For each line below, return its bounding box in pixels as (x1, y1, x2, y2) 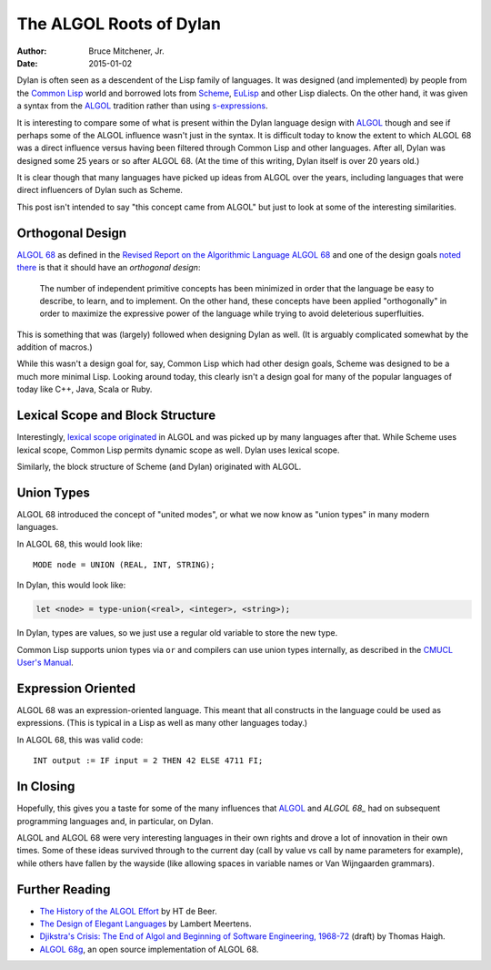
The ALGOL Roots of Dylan (16, 14, 222, 34)
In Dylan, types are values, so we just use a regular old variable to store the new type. (16, 628, 338, 638)
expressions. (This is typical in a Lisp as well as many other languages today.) (16, 718, 308, 729)
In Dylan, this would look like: (16, 579, 126, 591)
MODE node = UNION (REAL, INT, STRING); (33, 560, 215, 570)
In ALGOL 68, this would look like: (16, 538, 143, 549)
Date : (16, 57, 38, 68)
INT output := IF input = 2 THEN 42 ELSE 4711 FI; (33, 756, 264, 766)
